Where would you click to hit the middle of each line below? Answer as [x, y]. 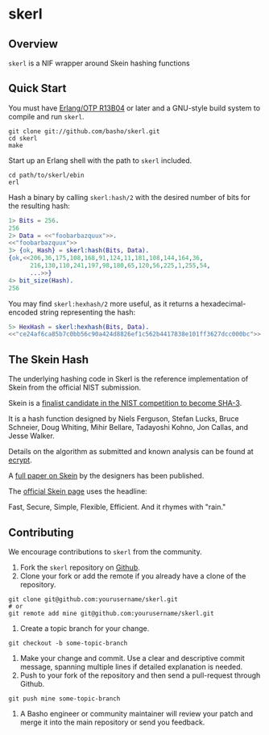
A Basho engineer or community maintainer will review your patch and [137, 713]
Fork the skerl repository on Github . [80, 567]
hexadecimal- [223, 303]
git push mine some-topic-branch [64, 699]
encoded [23, 312]
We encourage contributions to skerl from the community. [106, 551]
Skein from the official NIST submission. [75, 387]
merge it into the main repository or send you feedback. [112, 722]
